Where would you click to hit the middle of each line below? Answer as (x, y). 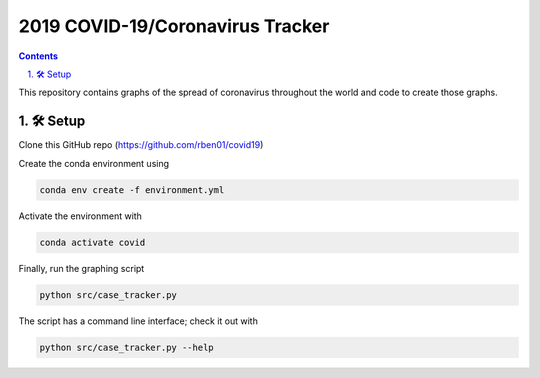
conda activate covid (92, 242)
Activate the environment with (80, 216)
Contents (38, 56)
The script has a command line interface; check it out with (138, 321)
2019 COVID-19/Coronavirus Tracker (174, 26)
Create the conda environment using (94, 163)
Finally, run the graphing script (81, 268)
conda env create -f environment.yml (132, 189)
